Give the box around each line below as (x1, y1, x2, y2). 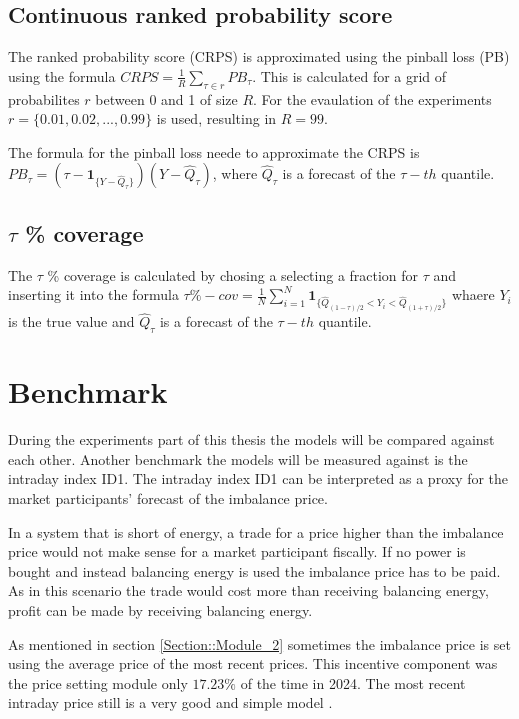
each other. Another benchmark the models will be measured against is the (8, 448, 468, 469)
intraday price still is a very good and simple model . (8, 692, 333, 713)
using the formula (8, 65, 116, 86)
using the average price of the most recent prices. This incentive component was (8, 653, 498, 674)
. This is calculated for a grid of (252, 65, 447, 86)
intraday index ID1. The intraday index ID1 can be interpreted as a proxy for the (8, 468, 509, 489)
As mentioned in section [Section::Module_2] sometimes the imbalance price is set (8, 633, 511, 654)
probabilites (8, 88, 80, 109)
